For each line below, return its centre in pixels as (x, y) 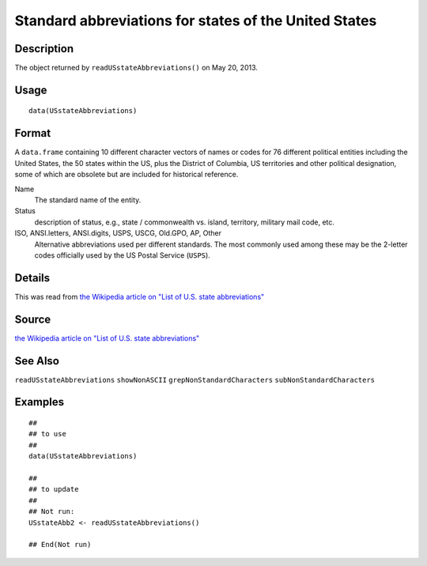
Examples (40, 402)
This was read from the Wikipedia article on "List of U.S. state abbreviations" (140, 296)
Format (33, 133)
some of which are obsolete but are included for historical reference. (127, 175)
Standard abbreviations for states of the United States (196, 21)
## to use (47, 434)
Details (32, 278)
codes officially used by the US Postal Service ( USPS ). (123, 255)
